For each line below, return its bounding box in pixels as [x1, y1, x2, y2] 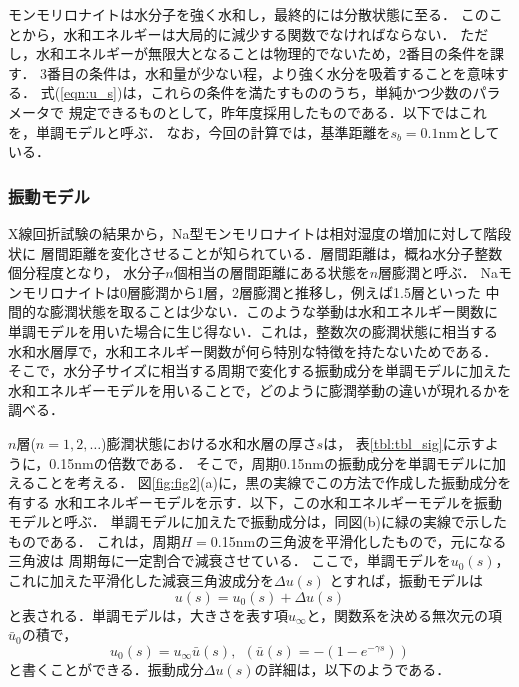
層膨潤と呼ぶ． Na [378, 262, 498, 283]
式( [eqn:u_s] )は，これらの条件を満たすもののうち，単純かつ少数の [40, 82, 473, 103]
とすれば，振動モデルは [329, 570, 483, 591]
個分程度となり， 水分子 [8, 262, 166, 283]
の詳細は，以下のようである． [254, 658, 451, 679]
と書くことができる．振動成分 [8, 658, 204, 679]
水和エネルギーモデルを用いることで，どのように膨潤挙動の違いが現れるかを [8, 379, 512, 400]
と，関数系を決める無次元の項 [306, 604, 503, 625]
